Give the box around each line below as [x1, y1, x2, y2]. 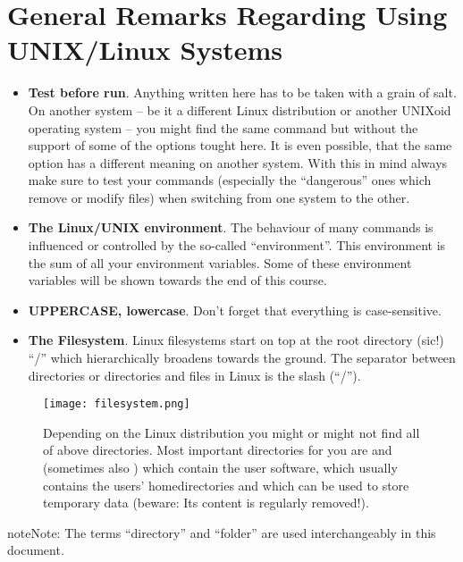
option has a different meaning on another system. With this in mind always [28, 153, 448, 172]
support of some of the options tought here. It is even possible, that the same [28, 136, 452, 155]
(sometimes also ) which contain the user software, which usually [43, 458, 398, 477]
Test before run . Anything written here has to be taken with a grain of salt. [28, 83, 457, 102]
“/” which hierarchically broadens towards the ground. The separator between [28, 348, 456, 367]
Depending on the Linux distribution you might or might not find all [43, 423, 420, 441]
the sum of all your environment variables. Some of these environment [28, 253, 412, 272]
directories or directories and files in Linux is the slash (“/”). [28, 365, 361, 384]
